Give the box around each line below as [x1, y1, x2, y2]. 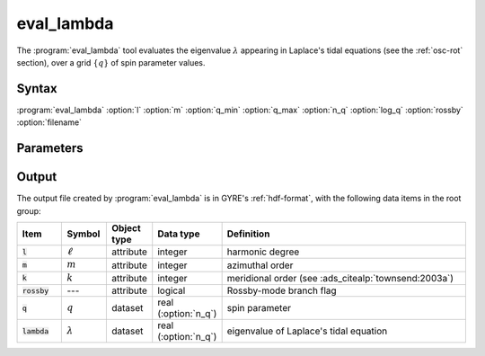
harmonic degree [226, 245, 300, 258]
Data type [157, 227, 200, 240]
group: [16, 205, 41, 216]
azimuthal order [226, 259, 294, 271]
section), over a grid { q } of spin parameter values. [16, 57, 206, 67]
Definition [226, 227, 270, 240]
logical [157, 284, 186, 297]
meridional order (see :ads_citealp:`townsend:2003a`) [226, 271, 454, 284]
